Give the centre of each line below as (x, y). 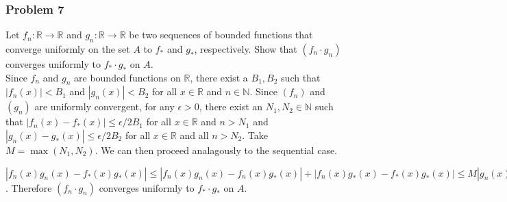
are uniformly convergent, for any (104, 106)
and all (194, 135)
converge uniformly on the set (68, 49)
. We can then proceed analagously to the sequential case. (216, 150)
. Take (255, 135)
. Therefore (29, 187)
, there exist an (231, 106)
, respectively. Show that (246, 49)
